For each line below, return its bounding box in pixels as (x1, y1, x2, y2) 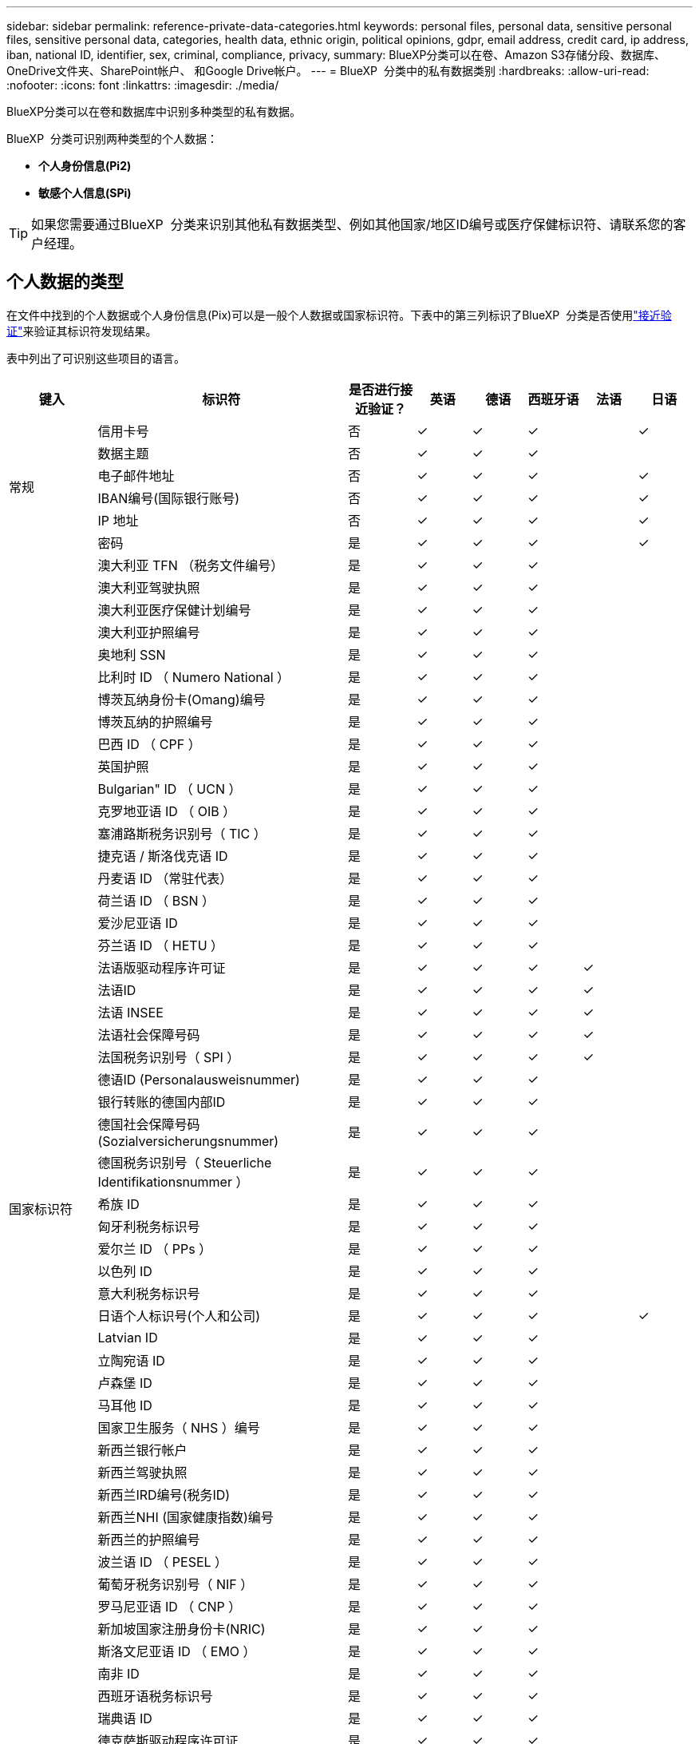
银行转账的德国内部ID (97, 1093, 226, 1110)
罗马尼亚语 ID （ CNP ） (97, 1598, 242, 1615)
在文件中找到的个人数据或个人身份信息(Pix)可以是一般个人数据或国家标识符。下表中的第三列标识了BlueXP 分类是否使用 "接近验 (6, 307, 672, 322)
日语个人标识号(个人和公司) (97, 1307, 261, 1324)
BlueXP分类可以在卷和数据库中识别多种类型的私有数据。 (6, 105, 302, 118)
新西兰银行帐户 (97, 1441, 188, 1458)
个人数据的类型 (6, 272, 124, 292)
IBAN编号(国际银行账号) (97, 490, 239, 506)
